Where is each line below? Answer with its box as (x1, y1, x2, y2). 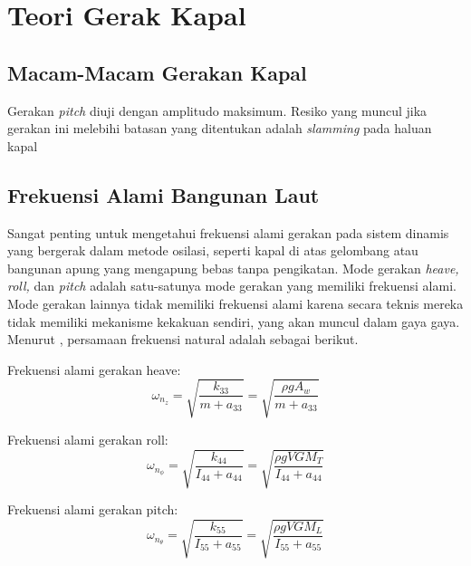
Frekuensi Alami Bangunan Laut (7, 180, 320, 208)
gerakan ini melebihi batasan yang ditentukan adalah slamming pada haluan (7, 119, 432, 138)
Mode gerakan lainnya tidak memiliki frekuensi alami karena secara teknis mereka (7, 293, 464, 312)
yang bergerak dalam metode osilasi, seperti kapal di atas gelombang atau (7, 241, 418, 260)
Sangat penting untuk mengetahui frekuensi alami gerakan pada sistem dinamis (7, 223, 449, 242)
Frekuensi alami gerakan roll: (7, 429, 168, 448)
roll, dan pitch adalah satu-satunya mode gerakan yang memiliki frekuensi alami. (7, 276, 457, 295)
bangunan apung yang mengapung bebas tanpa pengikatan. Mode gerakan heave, (7, 258, 459, 277)
